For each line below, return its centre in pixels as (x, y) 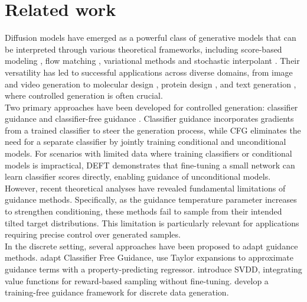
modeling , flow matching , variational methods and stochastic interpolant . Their (152, 61)
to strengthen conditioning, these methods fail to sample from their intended (143, 211)
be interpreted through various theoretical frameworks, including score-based (143, 49)
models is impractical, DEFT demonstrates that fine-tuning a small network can (150, 165)
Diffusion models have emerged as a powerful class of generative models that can (151, 38)
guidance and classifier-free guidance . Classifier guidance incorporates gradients (149, 118)
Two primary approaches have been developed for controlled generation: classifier (151, 107)
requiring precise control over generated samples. (93, 234)
